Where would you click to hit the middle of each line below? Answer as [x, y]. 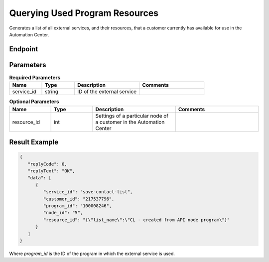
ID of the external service [107, 92]
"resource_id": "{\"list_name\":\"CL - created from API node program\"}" [136, 220]
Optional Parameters [34, 102]
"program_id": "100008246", [77, 206]
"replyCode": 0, [47, 164]
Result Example [34, 142]
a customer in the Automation [130, 122]
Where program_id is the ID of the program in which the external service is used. [92, 254]
